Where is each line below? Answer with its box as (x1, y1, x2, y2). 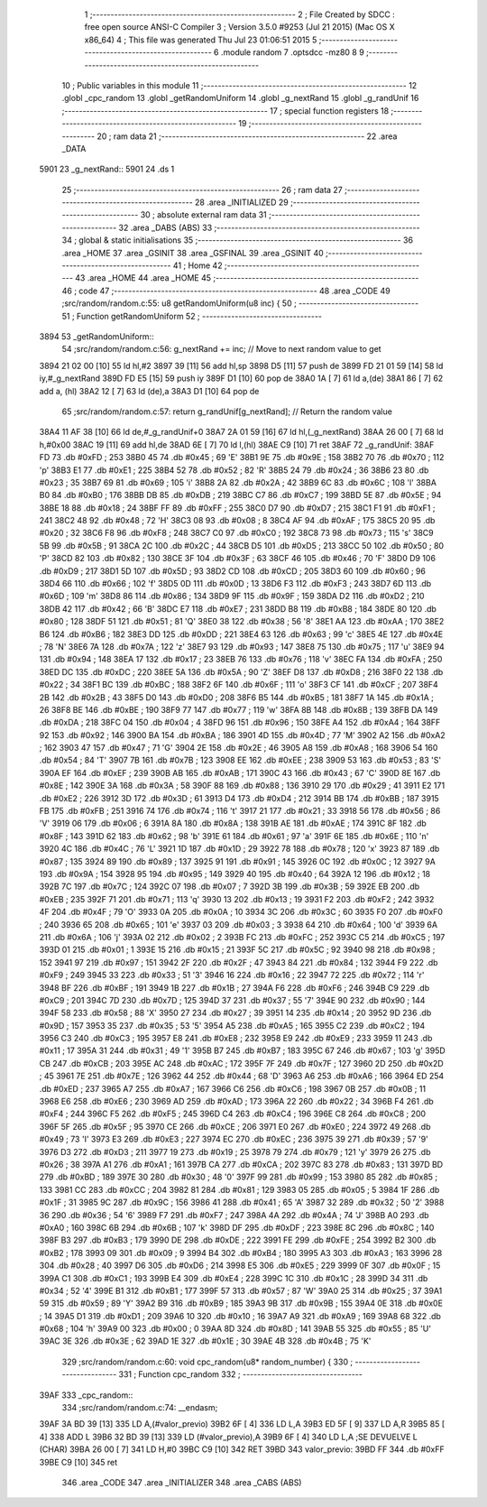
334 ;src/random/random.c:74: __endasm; (61, 1402, 218, 1413)
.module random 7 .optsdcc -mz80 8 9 (220, 47, 364, 58)
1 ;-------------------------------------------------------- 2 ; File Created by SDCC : (84, 9, 396, 20)
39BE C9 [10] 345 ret (39, 1456, 118, 1467)
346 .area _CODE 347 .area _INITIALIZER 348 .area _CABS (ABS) (61, 1476, 302, 1488)
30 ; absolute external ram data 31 (140, 209, 268, 220)
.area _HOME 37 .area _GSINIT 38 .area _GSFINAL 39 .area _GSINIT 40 (61, 247, 324, 258)
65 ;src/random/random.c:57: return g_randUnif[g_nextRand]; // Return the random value (61, 406, 392, 417)
